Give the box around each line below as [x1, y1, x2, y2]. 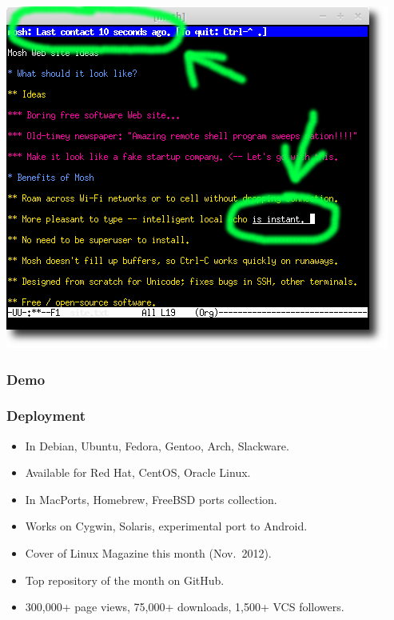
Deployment [6, 406, 86, 426]
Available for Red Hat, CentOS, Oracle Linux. [25, 464, 251, 481]
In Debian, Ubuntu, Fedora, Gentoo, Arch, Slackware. [25, 437, 289, 454]
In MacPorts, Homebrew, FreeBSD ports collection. [25, 490, 277, 507]
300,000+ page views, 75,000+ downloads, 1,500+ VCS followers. [25, 598, 344, 615]
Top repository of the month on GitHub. [25, 571, 225, 588]
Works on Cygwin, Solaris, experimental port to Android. [25, 518, 308, 534]
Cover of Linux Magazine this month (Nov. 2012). [25, 545, 272, 562]
